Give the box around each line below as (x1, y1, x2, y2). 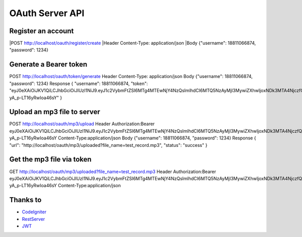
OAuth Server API (9, 8, 85, 19)
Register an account (9, 27, 74, 35)
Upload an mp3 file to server (9, 108, 101, 116)
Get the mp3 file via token (9, 155, 92, 164)
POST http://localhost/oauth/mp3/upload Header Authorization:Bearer (9, 121, 155, 127)
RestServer (22, 216, 45, 222)
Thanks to (9, 196, 42, 204)
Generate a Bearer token (9, 60, 88, 69)
